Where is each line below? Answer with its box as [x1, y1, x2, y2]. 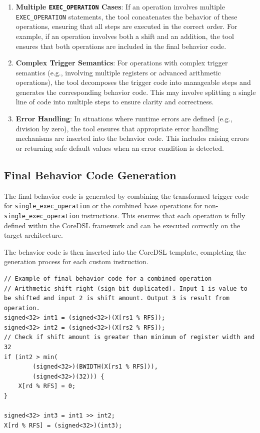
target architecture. [4, 230, 63, 240]
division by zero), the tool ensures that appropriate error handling [15, 123, 218, 133]
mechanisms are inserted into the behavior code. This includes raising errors [15, 133, 249, 143]
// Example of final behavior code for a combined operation [4, 275, 212, 282]
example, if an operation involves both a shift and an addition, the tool [15, 30, 234, 41]
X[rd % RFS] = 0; [18, 383, 76, 390]
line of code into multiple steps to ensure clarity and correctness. [15, 96, 214, 107]
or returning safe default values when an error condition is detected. [15, 142, 224, 153]
